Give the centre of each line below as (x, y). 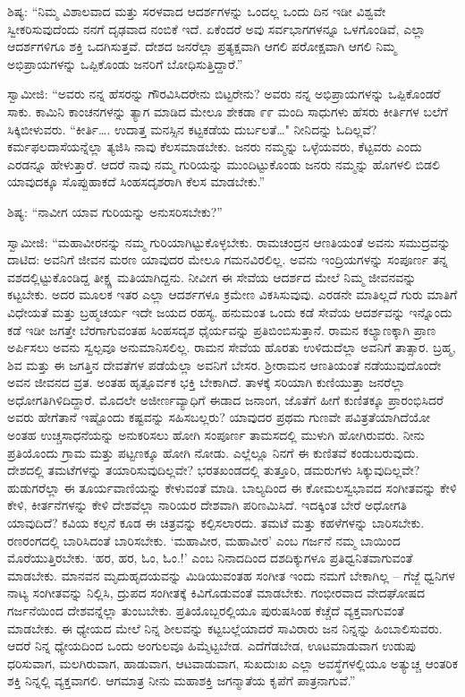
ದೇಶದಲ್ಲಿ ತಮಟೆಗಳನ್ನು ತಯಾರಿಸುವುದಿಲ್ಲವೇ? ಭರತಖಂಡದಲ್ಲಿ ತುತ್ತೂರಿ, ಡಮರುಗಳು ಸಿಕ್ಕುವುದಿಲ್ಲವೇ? (214, 470)
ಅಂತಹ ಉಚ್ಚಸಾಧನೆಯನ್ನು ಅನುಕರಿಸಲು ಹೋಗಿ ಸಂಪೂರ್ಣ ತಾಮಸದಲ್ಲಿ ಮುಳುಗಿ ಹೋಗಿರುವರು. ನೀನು (216, 435)
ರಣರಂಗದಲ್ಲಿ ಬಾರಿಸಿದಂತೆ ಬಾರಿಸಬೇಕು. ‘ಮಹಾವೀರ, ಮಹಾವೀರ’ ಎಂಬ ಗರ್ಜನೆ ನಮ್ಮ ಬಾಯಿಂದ (204, 540)
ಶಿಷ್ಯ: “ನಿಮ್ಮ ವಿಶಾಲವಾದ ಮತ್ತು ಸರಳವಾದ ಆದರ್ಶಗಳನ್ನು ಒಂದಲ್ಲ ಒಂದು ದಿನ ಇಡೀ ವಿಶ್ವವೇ (197, 11)
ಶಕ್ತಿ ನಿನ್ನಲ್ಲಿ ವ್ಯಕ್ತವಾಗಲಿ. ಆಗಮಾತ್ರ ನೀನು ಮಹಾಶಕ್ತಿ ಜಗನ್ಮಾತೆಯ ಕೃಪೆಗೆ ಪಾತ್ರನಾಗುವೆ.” (182, 680)
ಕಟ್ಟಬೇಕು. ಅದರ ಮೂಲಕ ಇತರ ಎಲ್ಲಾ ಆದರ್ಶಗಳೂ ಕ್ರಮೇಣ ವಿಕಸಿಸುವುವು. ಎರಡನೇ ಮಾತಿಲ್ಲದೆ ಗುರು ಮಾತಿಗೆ (232, 294)
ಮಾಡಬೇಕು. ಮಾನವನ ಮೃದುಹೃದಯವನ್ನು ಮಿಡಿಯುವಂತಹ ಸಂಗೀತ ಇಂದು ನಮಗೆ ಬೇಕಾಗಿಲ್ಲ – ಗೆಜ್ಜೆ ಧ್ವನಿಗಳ (231, 575)
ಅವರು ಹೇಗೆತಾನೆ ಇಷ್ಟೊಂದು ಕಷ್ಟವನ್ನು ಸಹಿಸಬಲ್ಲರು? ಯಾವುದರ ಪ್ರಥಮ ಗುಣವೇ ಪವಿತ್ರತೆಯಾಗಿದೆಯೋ (219, 417)
